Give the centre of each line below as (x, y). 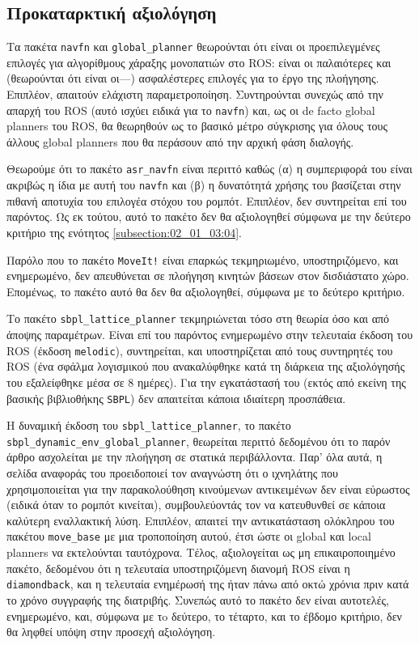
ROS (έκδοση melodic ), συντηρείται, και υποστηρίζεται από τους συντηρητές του (200, 350)
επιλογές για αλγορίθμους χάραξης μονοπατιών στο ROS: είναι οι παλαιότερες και (199, 62)
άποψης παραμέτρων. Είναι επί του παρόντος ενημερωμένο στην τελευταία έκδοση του (210, 335)
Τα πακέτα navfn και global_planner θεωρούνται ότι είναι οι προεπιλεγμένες (193, 47)
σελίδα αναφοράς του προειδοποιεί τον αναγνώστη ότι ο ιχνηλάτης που (172, 473)
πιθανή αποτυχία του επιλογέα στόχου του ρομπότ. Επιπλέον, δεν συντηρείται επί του (207, 200)
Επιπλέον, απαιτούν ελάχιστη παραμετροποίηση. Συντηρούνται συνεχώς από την (195, 94)
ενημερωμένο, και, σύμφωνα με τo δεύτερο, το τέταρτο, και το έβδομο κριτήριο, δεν (204, 615)
